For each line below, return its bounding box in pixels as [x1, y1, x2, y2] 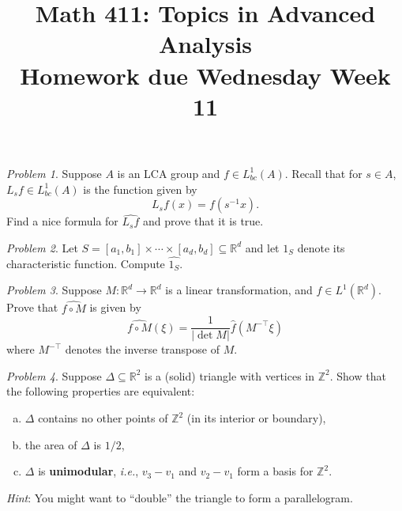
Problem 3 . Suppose [6, 282, 102, 298]
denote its [297, 239, 345, 255]
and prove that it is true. [142, 213, 264, 229]
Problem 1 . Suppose [6, 165, 102, 181]
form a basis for [237, 463, 314, 479]
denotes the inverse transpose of [65, 341, 220, 358]
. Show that [329, 367, 386, 384]
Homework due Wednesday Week [20, 59, 391, 91]
